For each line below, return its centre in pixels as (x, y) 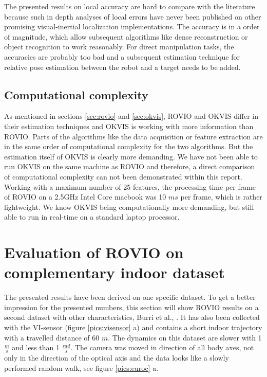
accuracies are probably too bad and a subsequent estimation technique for (122, 56)
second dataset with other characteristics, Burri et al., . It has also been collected (132, 317)
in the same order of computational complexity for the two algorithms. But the (129, 146)
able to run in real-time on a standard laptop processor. (92, 217)
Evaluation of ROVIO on (94, 252)
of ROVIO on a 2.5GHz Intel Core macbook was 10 (85, 197)
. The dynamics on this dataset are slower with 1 (185, 337)
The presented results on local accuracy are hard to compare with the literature (130, 6)
